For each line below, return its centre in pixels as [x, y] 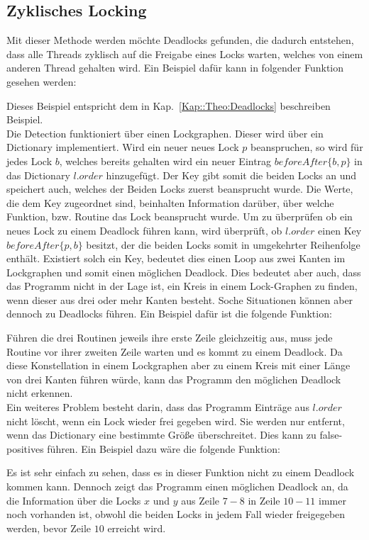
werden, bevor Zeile [49, 528]
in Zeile [264, 500]
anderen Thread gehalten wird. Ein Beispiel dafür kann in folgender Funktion [175, 68]
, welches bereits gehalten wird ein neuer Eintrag [165, 161]
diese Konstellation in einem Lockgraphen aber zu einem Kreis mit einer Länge [178, 365]
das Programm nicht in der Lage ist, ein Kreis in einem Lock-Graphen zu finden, [182, 286]
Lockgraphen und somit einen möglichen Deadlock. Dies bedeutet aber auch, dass [184, 272]
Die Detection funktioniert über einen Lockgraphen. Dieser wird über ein [165, 133]
